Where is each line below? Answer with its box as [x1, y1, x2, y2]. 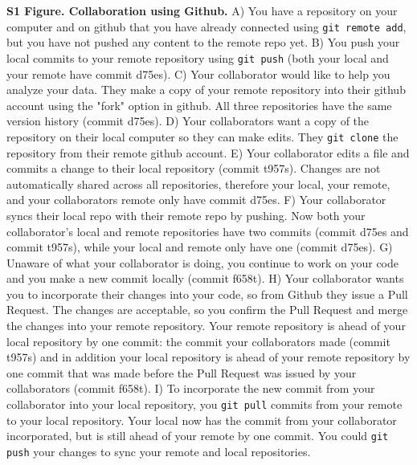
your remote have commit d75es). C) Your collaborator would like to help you [6, 65, 390, 82]
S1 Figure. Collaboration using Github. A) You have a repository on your [6, 2, 398, 18]
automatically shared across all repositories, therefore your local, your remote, [6, 175, 390, 192]
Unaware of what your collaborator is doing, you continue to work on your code [6, 254, 399, 271]
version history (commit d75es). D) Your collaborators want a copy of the [6, 112, 370, 129]
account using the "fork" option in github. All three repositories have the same [6, 96, 392, 113]
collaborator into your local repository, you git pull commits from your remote [6, 396, 403, 413]
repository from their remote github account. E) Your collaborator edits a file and [6, 144, 410, 161]
